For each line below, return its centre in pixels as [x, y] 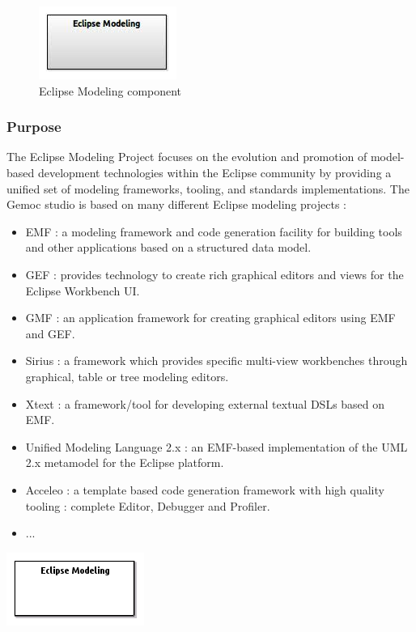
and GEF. [50, 333]
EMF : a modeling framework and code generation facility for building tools [214, 231]
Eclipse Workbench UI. [83, 290]
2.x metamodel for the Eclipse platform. [125, 462]
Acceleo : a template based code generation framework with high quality [205, 489]
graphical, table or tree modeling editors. [127, 376]
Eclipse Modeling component [110, 90]
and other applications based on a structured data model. [168, 247]
